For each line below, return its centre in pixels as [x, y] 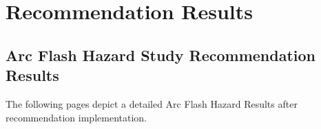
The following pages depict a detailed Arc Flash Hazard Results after [152, 103]
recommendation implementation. [76, 117]
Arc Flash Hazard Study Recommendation [161, 55]
